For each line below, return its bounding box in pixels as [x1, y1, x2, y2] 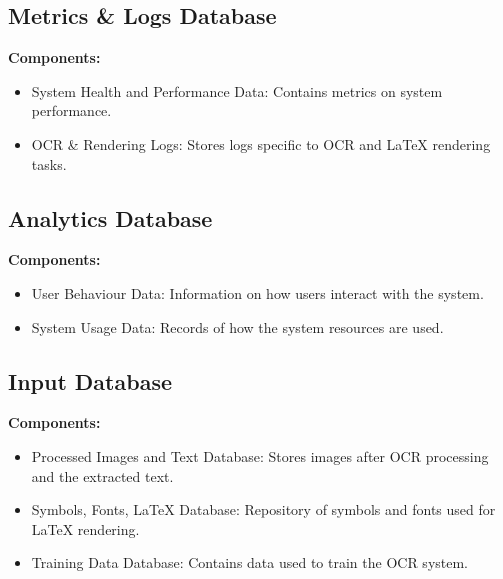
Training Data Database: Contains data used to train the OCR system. [31, 552, 469, 573]
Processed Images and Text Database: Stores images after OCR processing [31, 445, 489, 466]
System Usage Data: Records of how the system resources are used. [31, 316, 444, 337]
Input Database [8, 365, 172, 396]
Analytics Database [8, 202, 213, 233]
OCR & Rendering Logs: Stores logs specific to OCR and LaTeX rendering [31, 133, 491, 154]
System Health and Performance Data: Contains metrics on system [31, 80, 443, 101]
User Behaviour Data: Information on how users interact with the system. [31, 282, 484, 303]
